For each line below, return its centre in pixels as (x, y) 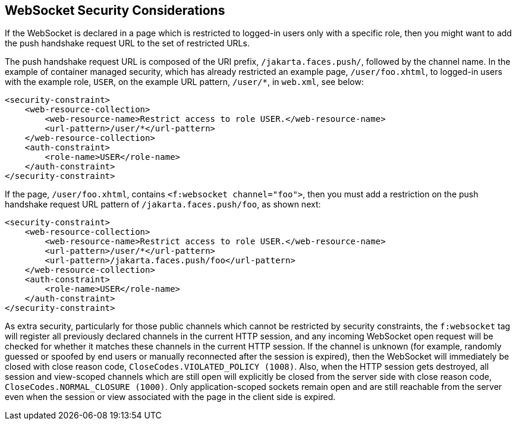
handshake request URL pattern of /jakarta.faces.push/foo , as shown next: (163, 204)
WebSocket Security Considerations (115, 10)
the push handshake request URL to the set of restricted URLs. (127, 43)
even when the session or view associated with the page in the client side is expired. (170, 397)
